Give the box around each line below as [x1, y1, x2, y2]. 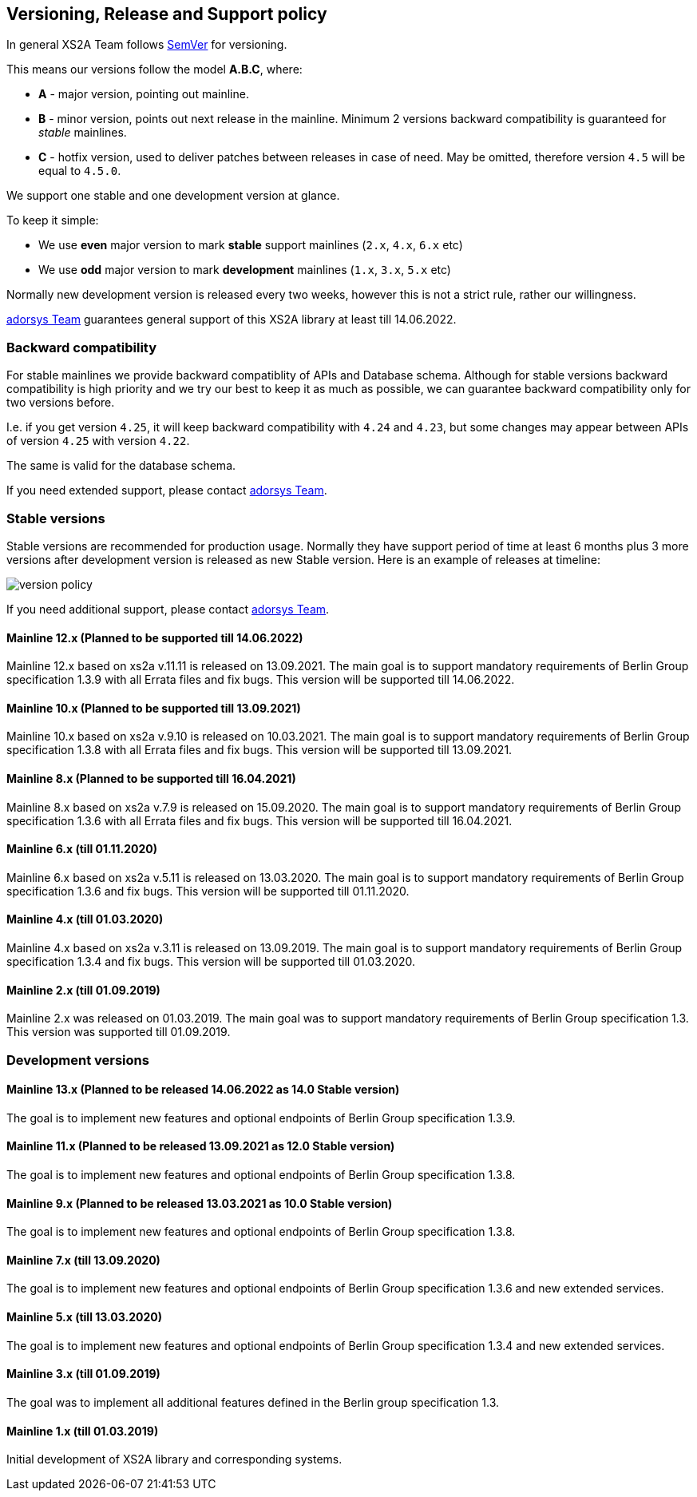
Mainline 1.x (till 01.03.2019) [6, 1424, 159, 1438]
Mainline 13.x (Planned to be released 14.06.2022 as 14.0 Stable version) [6, 1082, 400, 1097]
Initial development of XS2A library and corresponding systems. [6, 1452, 343, 1467]
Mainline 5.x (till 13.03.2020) [6, 1310, 162, 1324]
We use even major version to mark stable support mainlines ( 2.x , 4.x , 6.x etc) [38, 238, 463, 252]
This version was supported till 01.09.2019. [6, 1025, 231, 1039]
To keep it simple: [6, 213, 99, 228]
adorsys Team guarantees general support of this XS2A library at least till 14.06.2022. [6, 312, 457, 327]
